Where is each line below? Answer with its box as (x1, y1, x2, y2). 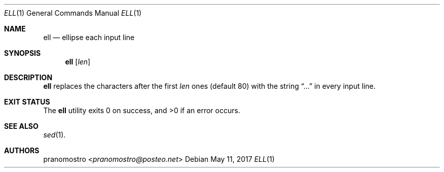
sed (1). (43, 130, 66, 139)
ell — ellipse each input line (43, 33, 135, 42)
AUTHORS (4, 146, 40, 155)
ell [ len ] (65, 57, 91, 66)
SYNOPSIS (4, 49, 41, 57)
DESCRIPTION (4, 73, 53, 82)
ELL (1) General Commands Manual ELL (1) (4, 9, 142, 17)
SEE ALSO (4, 122, 39, 130)
